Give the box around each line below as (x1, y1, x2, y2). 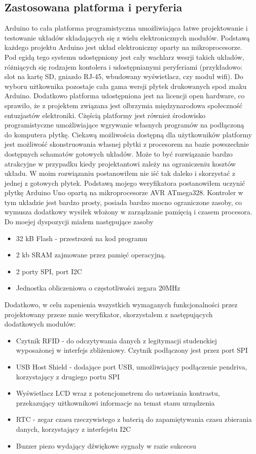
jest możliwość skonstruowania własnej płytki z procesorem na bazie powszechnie (4, 139, 249, 149)
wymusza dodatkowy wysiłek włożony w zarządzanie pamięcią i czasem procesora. (4, 206, 253, 217)
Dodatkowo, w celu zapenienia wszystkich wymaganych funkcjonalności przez (4, 299, 238, 310)
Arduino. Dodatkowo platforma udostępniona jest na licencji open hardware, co (4, 90, 245, 101)
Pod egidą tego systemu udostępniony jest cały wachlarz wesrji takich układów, (4, 51, 245, 62)
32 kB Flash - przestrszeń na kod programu (16, 233, 147, 243)
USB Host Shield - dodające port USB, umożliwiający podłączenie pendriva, (16, 362, 247, 372)
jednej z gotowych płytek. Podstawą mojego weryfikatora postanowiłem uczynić (4, 177, 245, 188)
